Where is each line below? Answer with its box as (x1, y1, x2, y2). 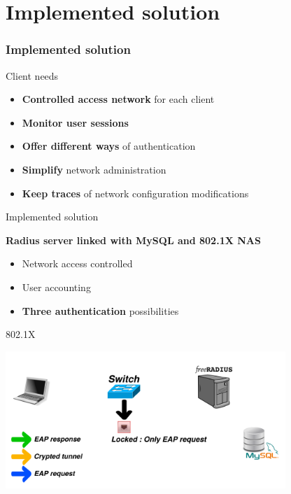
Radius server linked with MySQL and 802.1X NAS (6, 232, 261, 247)
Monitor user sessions (22, 115, 129, 129)
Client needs (6, 68, 59, 83)
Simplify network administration (22, 162, 166, 176)
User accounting (22, 279, 91, 294)
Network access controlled (22, 256, 133, 271)
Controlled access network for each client (22, 92, 215, 106)
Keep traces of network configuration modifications (22, 185, 249, 200)
